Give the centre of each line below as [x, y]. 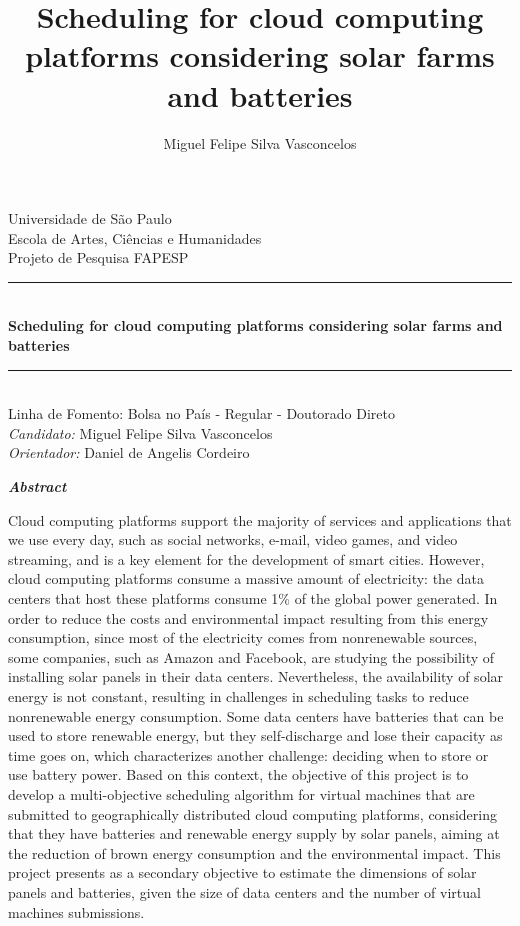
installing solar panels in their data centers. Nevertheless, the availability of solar [256, 676]
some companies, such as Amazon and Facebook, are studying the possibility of [251, 656]
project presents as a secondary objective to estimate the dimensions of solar [242, 872]
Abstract [37, 486]
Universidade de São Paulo [90, 218]
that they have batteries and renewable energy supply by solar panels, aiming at [254, 833]
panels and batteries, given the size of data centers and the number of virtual [244, 891]
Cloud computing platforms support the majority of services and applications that [260, 519]
